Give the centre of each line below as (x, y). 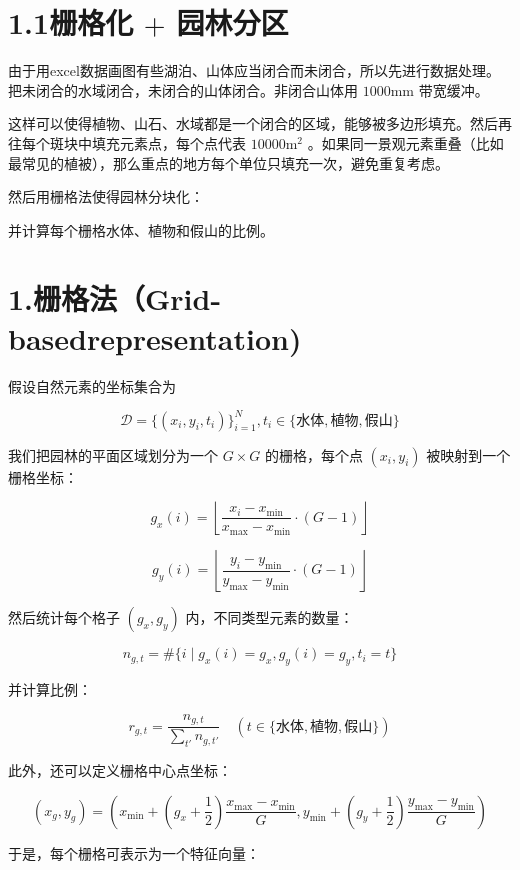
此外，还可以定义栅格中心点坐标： (120, 769)
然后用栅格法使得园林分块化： (106, 196)
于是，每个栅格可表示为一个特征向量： (134, 852)
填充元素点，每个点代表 (168, 142)
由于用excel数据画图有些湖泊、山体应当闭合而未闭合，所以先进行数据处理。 (254, 70)
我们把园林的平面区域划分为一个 (113, 454)
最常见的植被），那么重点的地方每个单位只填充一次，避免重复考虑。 (228, 162)
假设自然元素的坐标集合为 (92, 385)
